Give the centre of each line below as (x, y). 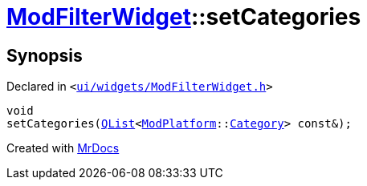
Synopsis (45, 55)
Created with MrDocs (63, 148)
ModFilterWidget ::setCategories (184, 17)
